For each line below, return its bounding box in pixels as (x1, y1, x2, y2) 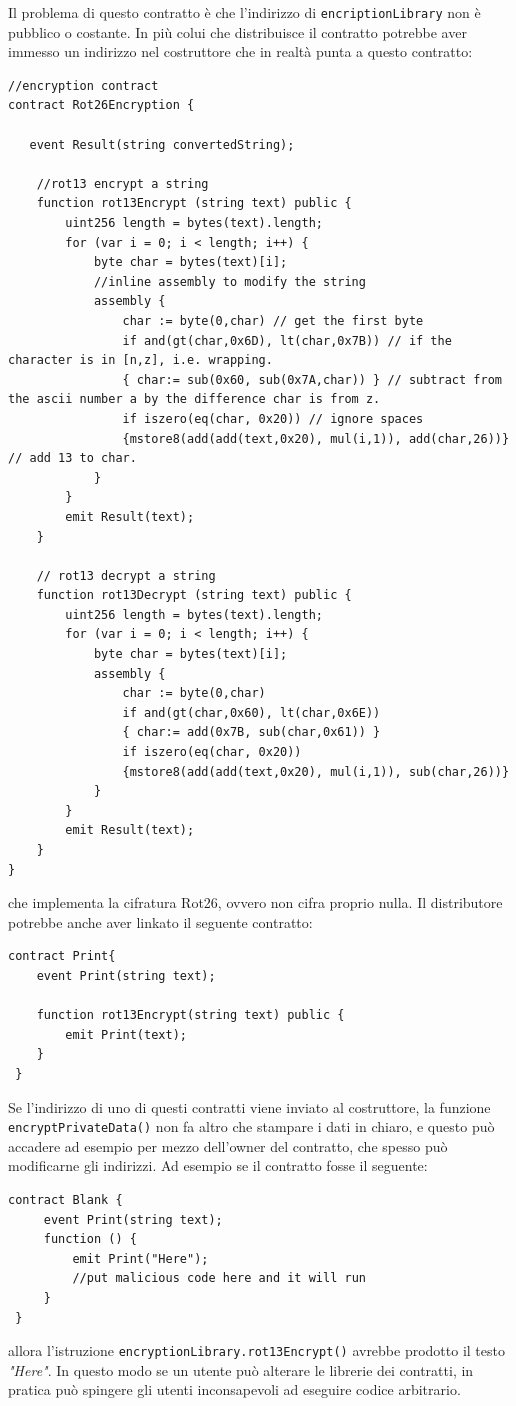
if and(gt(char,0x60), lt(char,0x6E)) (122, 705, 381, 720)
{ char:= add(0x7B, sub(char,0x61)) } (122, 725, 381, 740)
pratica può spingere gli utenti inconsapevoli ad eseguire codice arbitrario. (8, 1379, 461, 1400)
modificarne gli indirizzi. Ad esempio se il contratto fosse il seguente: (8, 1155, 428, 1176)
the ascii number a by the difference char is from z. (8, 392, 381, 407)
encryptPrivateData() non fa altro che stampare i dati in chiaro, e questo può (8, 1116, 495, 1137)
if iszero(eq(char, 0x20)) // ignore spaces (122, 411, 424, 426)
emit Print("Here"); (72, 1251, 209, 1266)
